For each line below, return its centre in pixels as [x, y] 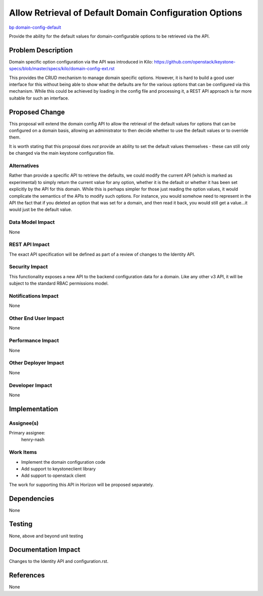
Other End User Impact [37, 318]
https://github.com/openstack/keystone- [195, 62]
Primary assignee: [27, 433]
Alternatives [24, 166]
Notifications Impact [34, 296]
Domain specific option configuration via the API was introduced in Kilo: [81, 62]
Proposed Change [37, 112]
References [27, 575]
